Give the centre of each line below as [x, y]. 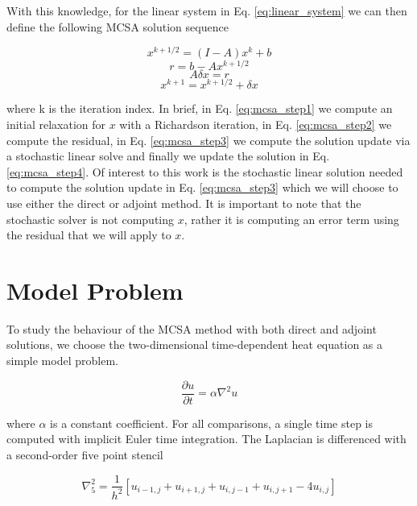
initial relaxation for [56, 124]
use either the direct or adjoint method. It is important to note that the [184, 203]
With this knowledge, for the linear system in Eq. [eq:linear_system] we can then [207, 10]
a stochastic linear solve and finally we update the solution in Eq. [168, 156]
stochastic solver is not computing [90, 219]
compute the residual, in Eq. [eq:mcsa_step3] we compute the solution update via [208, 140]
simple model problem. [62, 361]
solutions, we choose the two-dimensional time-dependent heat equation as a [195, 344]
